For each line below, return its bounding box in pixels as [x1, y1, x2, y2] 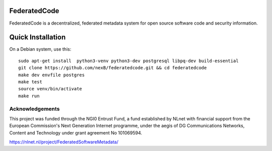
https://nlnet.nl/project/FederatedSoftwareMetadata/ [9, 139, 118, 145]
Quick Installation [9, 33, 66, 42]
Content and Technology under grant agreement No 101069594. [9, 129, 143, 135]
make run [18, 93, 40, 99]
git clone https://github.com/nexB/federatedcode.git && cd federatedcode [18, 65, 207, 71]
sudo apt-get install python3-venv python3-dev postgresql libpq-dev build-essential [18, 58, 239, 64]
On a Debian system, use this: [9, 46, 72, 52]
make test [18, 79, 42, 85]
